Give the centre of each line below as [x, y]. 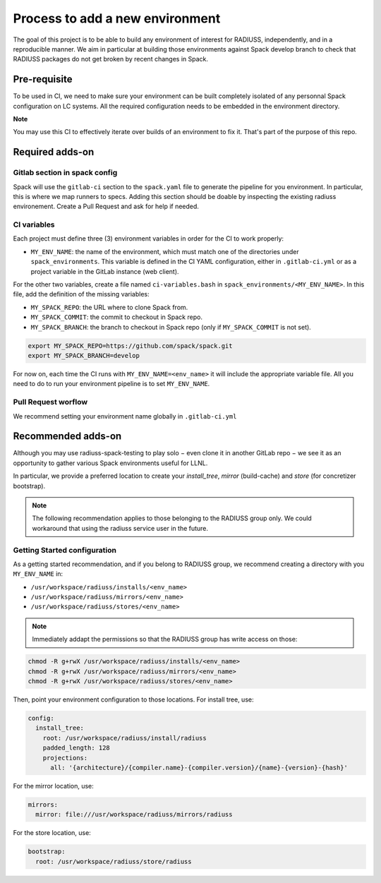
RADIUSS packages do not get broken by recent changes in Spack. [110, 59]
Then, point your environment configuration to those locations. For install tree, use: [133, 699]
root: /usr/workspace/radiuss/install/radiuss [125, 738]
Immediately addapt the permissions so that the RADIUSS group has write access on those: [165, 639]
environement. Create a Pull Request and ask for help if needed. [106, 206]
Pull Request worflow [50, 402]
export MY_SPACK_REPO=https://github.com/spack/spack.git [130, 346]
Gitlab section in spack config [65, 173]
